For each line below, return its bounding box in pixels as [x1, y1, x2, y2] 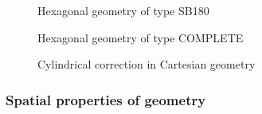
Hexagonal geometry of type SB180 [37, 2, 209, 18]
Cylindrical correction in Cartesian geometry [37, 56, 256, 73]
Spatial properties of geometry [6, 89, 206, 109]
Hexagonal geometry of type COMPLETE [37, 29, 244, 45]
